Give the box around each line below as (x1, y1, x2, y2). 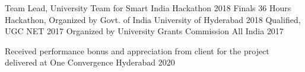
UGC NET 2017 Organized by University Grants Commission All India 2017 (5, 25, 284, 37)
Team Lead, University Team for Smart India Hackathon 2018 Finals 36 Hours (5, 2, 291, 14)
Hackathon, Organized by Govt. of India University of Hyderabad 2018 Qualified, (5, 13, 301, 25)
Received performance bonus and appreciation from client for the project (5, 44, 269, 57)
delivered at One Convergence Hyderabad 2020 (5, 56, 175, 68)
